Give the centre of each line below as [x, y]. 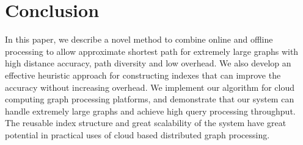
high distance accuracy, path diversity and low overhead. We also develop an [148, 63]
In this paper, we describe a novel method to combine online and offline [139, 39]
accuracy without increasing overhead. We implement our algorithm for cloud [150, 87]
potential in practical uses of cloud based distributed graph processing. [137, 134]
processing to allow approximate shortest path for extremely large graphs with [152, 51]
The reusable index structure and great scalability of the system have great [146, 123]
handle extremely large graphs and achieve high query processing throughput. [150, 111]
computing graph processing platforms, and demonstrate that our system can [150, 99]
